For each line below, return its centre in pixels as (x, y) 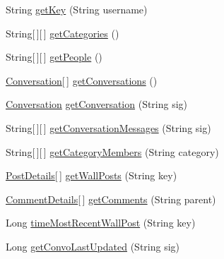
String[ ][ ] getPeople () (54, 57)
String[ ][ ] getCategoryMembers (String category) (112, 151)
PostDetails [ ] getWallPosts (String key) (92, 175)
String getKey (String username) (77, 9)
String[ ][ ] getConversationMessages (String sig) (108, 127)
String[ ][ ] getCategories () (63, 33)
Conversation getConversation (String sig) (97, 104)
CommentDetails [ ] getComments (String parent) (111, 199)
